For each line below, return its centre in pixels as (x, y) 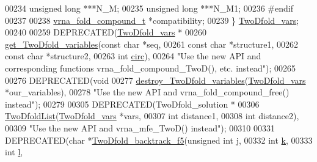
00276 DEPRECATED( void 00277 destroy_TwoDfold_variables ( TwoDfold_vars (155, 80)
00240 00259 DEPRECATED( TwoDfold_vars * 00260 (106, 32)
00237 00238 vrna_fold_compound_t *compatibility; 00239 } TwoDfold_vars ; (152, 20)
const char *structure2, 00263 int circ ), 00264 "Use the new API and (133, 56)
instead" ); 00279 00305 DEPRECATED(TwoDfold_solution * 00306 (132, 104)
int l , (14, 152)
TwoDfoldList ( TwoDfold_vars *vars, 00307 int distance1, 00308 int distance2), (152, 116)
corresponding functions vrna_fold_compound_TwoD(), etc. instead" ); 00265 (151, 68)
